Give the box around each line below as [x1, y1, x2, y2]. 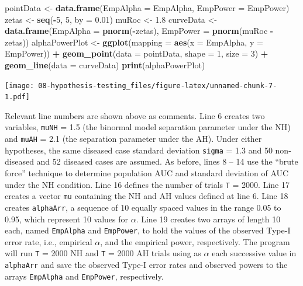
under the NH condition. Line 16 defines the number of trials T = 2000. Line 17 [5, 178, 290, 190]
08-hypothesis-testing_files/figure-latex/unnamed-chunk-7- [38, 81, 277, 90]
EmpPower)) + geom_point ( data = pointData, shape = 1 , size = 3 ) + [5, 47, 268, 60]
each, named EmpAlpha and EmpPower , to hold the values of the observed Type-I [5, 224, 291, 236]
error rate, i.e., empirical [5, 235, 92, 247]
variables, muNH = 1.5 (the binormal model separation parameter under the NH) [5, 121, 291, 133]
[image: [5, 81, 35, 90]
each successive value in [212, 247, 297, 259]
